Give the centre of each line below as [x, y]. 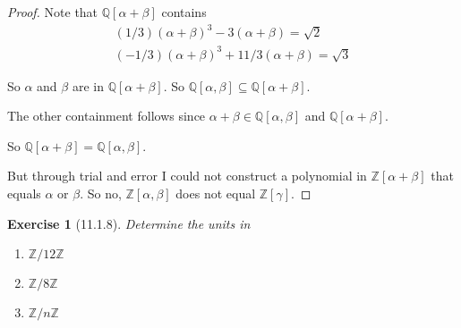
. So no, [101, 193]
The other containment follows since [107, 116]
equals [24, 193]
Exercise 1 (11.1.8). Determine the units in [129, 223]
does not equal [216, 193]
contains [184, 12]
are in [88, 85]
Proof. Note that [53, 12]
